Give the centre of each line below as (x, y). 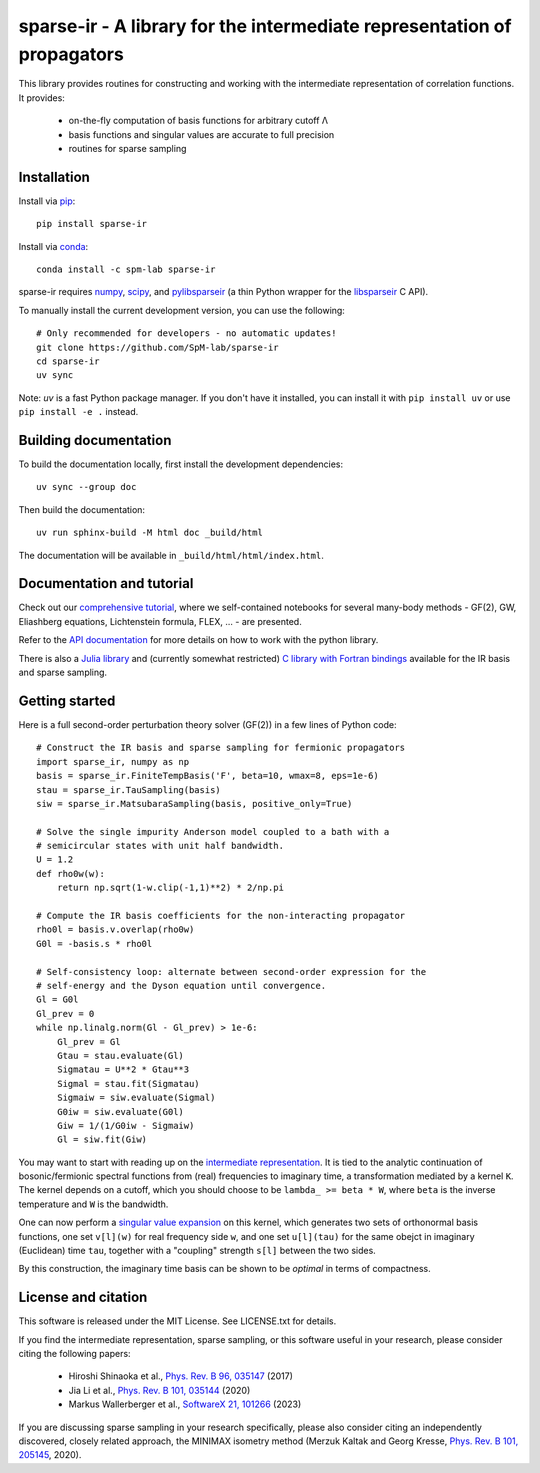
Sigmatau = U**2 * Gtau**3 (123, 1069)
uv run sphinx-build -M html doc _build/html (150, 533)
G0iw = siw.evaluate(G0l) (120, 1111)
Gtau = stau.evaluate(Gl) (120, 1055)
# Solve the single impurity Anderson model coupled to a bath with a (213, 831)
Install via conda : (53, 246)
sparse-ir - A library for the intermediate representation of (265, 26)
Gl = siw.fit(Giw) (102, 1139)
